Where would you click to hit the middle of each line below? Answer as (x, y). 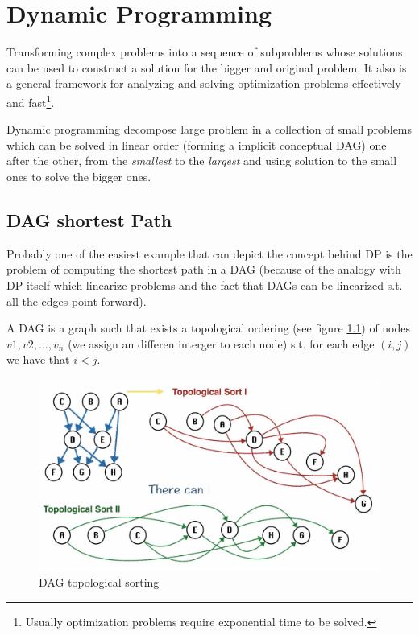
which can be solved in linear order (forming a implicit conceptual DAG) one (197, 144)
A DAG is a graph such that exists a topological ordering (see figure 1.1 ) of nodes (209, 328)
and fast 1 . (31, 101)
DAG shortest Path (89, 219)
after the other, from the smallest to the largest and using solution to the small (202, 161)
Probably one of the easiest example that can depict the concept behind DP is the (209, 253)
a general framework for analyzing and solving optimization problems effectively (204, 83)
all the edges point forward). (77, 301)
